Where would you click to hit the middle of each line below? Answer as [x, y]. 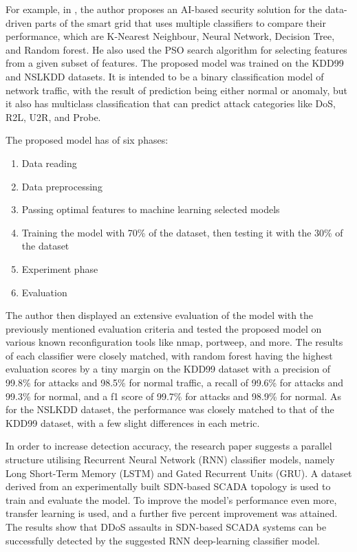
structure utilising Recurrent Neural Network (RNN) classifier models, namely [170, 460]
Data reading [49, 163]
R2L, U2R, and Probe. [53, 117]
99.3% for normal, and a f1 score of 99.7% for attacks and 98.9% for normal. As [174, 396]
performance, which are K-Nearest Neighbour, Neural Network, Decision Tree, [170, 36]
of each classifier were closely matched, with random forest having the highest [169, 355]
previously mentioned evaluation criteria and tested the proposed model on [164, 328]
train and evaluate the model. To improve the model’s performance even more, [171, 499]
